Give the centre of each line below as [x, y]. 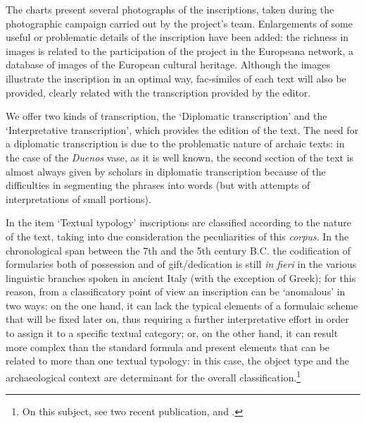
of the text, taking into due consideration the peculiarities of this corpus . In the [177, 236]
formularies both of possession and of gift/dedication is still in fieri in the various [181, 264]
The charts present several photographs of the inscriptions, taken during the [170, 9]
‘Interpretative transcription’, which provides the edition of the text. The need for [182, 129]
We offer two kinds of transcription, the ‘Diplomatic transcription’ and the [166, 116]
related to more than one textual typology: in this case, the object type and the [177, 361]
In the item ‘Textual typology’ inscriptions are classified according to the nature [178, 222]
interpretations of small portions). [78, 198]
